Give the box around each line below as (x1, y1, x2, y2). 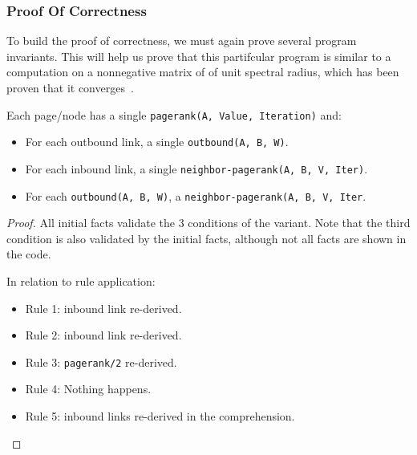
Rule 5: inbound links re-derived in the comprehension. (25, 408, 295, 425)
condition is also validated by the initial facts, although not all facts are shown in (6, 230, 407, 246)
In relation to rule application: (6, 273, 156, 289)
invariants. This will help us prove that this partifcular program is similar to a (6, 47, 391, 64)
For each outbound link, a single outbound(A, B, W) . (25, 133, 289, 150)
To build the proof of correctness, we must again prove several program (6, 32, 357, 49)
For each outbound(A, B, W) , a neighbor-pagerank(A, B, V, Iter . (25, 187, 366, 204)
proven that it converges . (6, 79, 134, 95)
